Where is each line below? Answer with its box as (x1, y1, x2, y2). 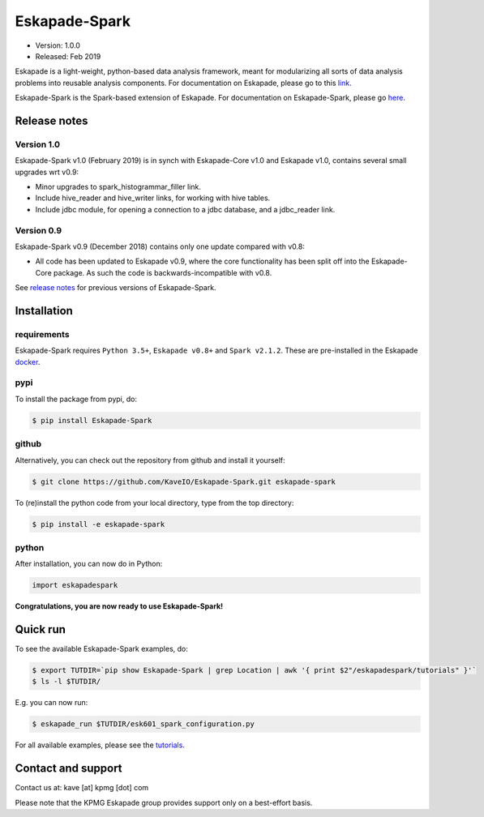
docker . (15, 357, 41, 366)
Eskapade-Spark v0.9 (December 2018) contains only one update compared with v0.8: (15, 242, 306, 251)
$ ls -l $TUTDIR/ (32, 677, 101, 687)
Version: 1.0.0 (35, 41, 81, 50)
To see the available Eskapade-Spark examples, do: (15, 644, 188, 654)
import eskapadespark (32, 580, 118, 590)
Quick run (15, 622, 66, 636)
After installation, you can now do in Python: (15, 559, 163, 569)
